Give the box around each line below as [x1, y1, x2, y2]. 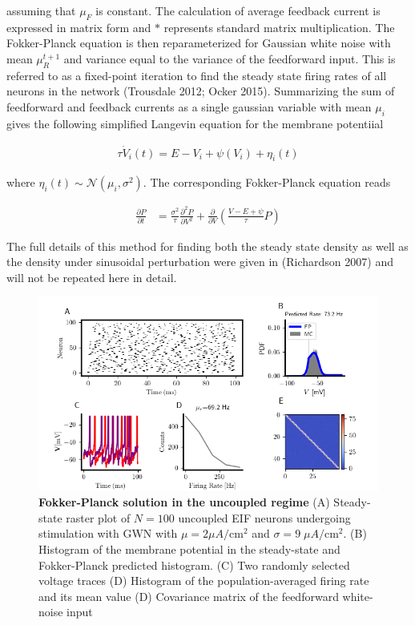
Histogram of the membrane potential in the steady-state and [38, 540, 340, 557]
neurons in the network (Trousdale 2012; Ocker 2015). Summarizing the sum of [6, 83, 395, 99]
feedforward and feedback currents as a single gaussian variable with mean [6, 98, 372, 115]
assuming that [6, 2, 76, 18]
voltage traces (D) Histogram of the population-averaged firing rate [38, 572, 369, 589]
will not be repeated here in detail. [6, 268, 177, 285]
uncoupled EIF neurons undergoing [178, 509, 351, 526]
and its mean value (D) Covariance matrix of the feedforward [38, 587, 339, 604]
